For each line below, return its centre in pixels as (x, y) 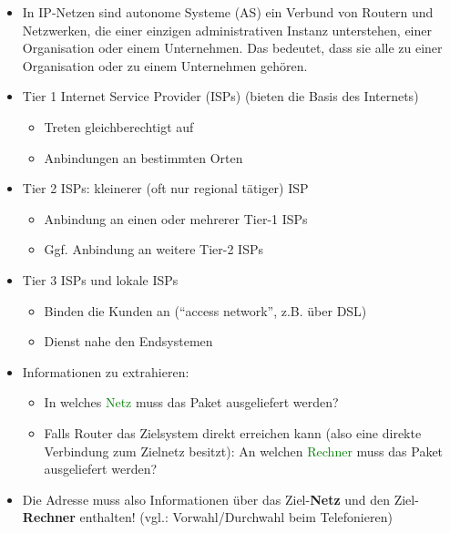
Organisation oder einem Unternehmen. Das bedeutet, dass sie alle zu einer (232, 48)
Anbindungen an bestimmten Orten (143, 157)
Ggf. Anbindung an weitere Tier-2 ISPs (154, 249)
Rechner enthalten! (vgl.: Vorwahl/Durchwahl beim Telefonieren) (207, 517)
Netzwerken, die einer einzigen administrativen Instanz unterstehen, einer (227, 30)
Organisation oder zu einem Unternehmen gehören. (165, 65)
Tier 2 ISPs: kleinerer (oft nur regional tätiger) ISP (165, 188)
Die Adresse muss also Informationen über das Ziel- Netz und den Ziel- (220, 499)
